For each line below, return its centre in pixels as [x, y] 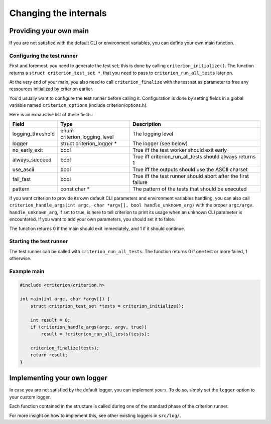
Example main [27, 271]
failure [140, 182]
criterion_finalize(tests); [65, 348]
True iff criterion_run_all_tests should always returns [194, 156]
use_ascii [23, 169]
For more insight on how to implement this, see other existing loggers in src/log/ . [95, 415]
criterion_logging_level [87, 137]
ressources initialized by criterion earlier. [51, 89]
